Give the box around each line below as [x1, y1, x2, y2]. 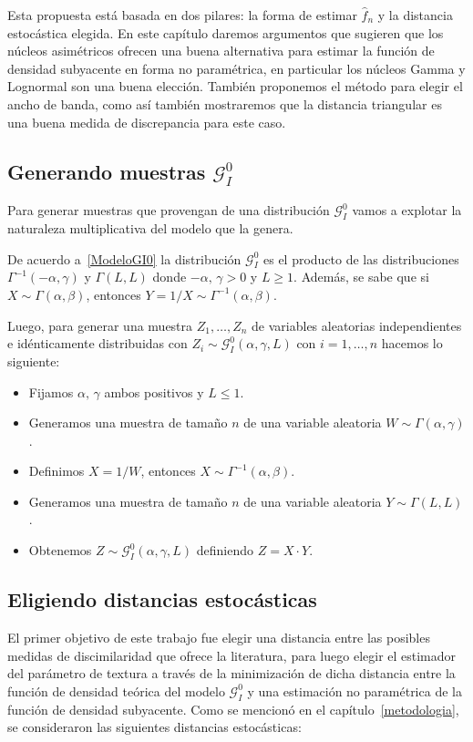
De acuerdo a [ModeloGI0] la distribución [7, 249, 242, 268]
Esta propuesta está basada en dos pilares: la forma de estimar [7, 5, 357, 24]
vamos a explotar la [352, 201, 462, 220]
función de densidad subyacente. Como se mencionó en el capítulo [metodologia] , [7, 699, 459, 718]
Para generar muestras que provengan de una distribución [7, 201, 330, 220]
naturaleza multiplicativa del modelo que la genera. [7, 218, 293, 237]
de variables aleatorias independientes [252, 315, 462, 335]
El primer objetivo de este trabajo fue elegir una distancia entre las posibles [7, 628, 430, 647]
